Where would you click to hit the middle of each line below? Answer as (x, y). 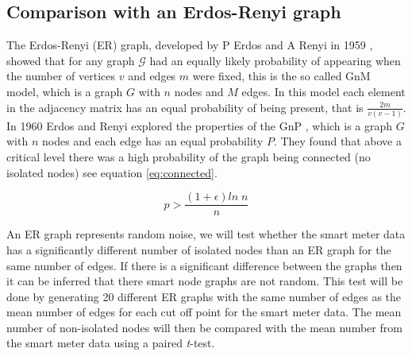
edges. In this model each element (323, 91)
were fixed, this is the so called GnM (281, 76)
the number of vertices (61, 76)
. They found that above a (337, 141)
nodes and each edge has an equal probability (152, 141)
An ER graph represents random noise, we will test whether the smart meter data (206, 234)
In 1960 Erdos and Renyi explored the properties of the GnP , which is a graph (200, 125)
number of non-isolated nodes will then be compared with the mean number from (204, 327)
